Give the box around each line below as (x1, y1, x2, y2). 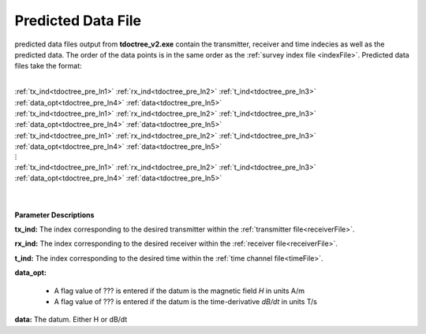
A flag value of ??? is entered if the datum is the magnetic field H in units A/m (54, 286, 305, 295)
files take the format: (14, 61, 82, 71)
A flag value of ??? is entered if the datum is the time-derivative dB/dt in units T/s (54, 296, 317, 306)
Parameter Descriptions (14, 210, 95, 220)
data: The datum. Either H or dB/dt (14, 315, 128, 325)
